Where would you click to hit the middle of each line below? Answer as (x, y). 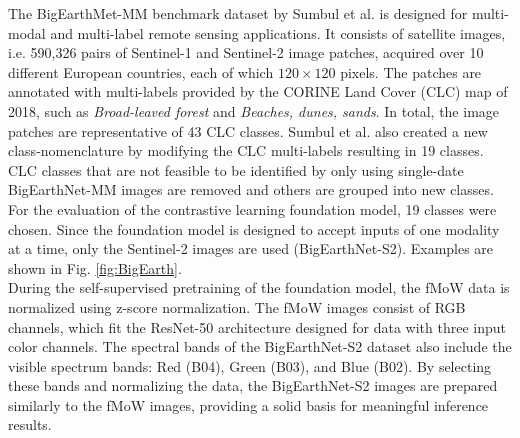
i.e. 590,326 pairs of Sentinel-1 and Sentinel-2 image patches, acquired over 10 (246, 52)
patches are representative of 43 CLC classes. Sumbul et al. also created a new (248, 130)
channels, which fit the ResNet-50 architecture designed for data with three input (257, 326)
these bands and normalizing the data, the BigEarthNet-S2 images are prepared (253, 385)
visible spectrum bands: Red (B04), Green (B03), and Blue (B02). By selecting (250, 365)
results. (30, 424)
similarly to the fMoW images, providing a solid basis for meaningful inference (248, 404)
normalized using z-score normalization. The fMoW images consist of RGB (237, 306)
